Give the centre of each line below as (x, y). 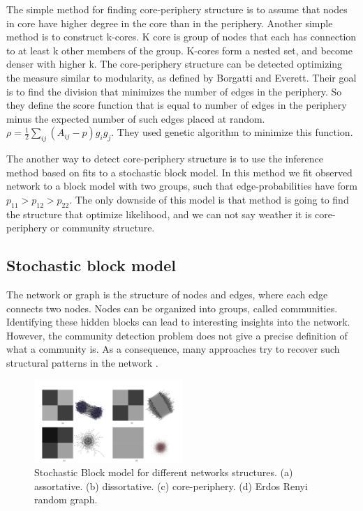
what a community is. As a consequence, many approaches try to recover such (173, 349)
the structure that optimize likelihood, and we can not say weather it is (159, 214)
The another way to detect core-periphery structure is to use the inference (165, 159)
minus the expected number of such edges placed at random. (136, 118)
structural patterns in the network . (82, 363)
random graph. (66, 499)
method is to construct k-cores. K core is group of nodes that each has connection (181, 37)
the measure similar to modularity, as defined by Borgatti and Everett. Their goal (181, 77)
